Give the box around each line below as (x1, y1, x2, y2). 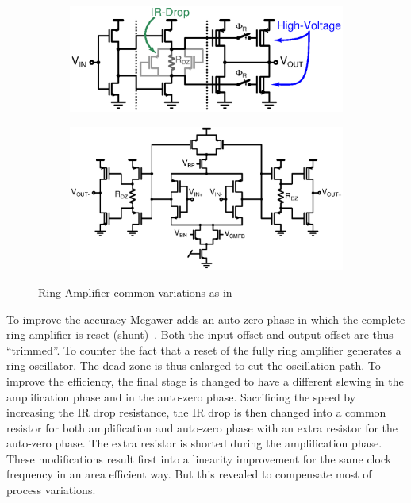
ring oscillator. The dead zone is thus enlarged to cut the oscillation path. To (6, 357, 381, 374)
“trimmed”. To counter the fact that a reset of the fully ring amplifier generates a (6, 341, 401, 358)
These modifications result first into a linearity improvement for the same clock (6, 450, 392, 467)
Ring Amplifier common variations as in (38, 283, 232, 300)
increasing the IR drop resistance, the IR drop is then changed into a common (6, 404, 386, 420)
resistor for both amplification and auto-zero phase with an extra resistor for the (6, 419, 398, 436)
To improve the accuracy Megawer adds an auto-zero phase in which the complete (6, 310, 405, 327)
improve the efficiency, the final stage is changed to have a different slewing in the (6, 372, 404, 389)
